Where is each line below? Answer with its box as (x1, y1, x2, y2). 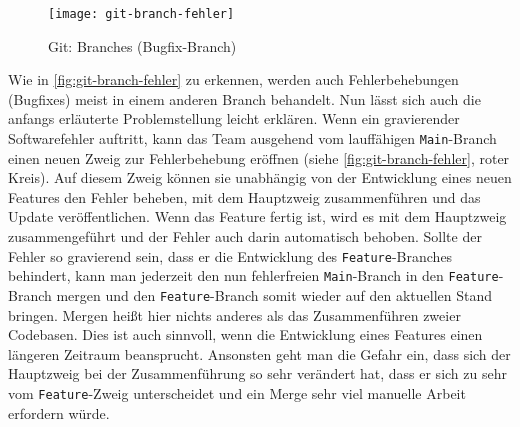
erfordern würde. (8, 402, 110, 423)
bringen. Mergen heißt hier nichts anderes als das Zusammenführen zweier (8, 304, 461, 325)
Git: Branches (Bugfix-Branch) (48, 35, 237, 56)
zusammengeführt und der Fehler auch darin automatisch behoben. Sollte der (8, 226, 482, 247)
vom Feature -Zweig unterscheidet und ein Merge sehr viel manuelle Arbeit (8, 383, 466, 403)
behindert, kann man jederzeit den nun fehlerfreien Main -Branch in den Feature (8, 265, 499, 286)
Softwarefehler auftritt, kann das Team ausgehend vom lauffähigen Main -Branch (8, 128, 497, 149)
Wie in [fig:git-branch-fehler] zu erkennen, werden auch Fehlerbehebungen (8, 69, 459, 90)
